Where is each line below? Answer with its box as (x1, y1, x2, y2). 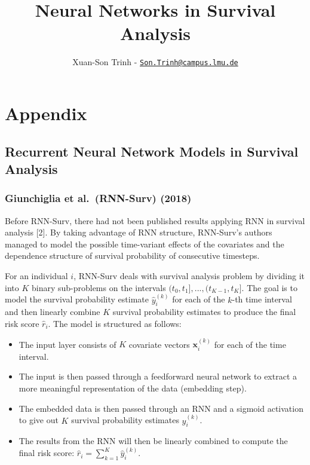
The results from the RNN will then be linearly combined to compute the (19, 435, 288, 447)
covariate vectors (128, 338, 190, 350)
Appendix (5, 100, 87, 125)
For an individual (5, 269, 68, 282)
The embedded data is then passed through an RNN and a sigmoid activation (19, 402, 303, 414)
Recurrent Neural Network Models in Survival (5, 142, 299, 160)
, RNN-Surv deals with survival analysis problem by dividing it (73, 269, 305, 282)
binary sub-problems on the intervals (31, 281, 166, 293)
